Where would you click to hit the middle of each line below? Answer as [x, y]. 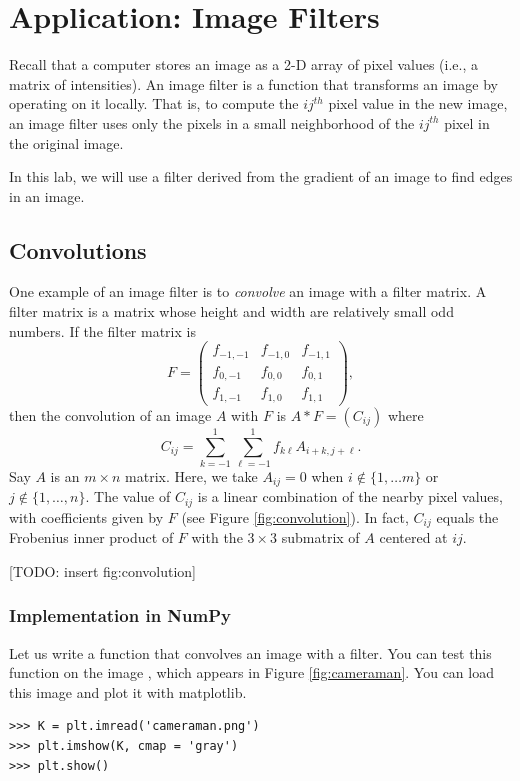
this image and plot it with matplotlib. [128, 691]
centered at [413, 537]
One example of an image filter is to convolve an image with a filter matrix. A [248, 291]
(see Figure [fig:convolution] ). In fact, [295, 516]
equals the [467, 516]
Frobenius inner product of [91, 537]
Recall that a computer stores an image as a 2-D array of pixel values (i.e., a [244, 64]
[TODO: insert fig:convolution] [103, 570]
